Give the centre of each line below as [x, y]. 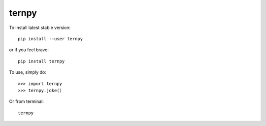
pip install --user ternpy [50, 39]
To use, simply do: [28, 72]
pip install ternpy [41, 61]
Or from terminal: [27, 101]
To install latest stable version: [40, 28]
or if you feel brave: [29, 50]
